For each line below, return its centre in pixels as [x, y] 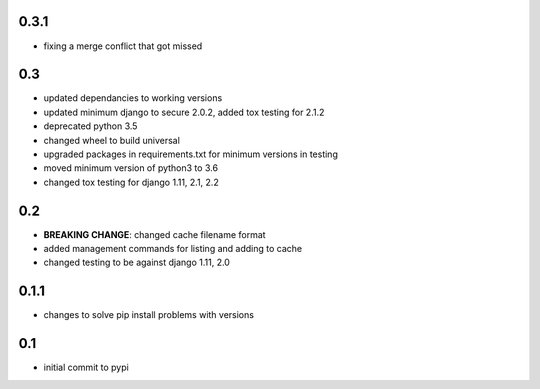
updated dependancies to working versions [133, 98]
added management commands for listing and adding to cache [173, 249]
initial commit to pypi [86, 367]
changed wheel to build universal [111, 140]
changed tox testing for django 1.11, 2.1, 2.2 [131, 182]
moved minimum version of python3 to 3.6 [131, 168]
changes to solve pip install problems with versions [149, 315]
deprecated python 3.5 [90, 126]
